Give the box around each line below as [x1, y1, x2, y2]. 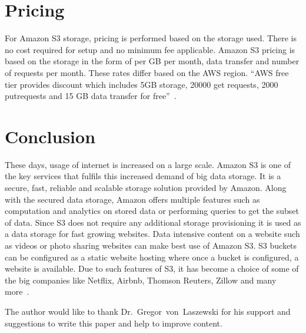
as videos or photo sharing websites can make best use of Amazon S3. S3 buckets [5, 239, 297, 251]
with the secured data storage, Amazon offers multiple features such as [5, 193, 260, 205]
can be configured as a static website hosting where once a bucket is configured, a [5, 250, 299, 263]
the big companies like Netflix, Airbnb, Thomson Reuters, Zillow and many [5, 273, 277, 286]
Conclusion [5, 124, 96, 148]
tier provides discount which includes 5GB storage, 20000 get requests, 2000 [5, 78, 278, 90]
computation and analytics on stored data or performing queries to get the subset [5, 205, 299, 217]
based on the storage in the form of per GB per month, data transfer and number [5, 55, 300, 67]
